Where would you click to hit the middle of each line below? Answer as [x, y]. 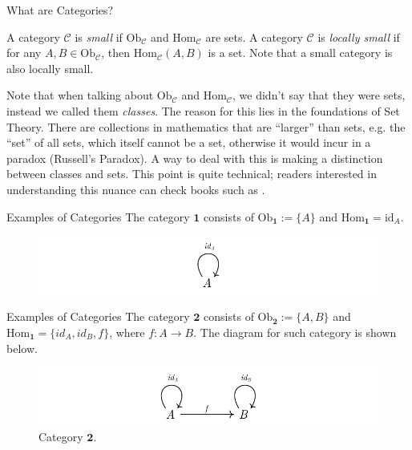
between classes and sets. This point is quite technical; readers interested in [192, 174]
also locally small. [50, 68]
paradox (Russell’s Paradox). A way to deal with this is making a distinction [195, 158]
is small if [99, 36]
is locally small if [359, 36]
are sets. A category [254, 36]
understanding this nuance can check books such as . [136, 189]
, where [127, 332]
